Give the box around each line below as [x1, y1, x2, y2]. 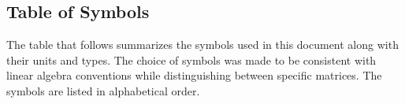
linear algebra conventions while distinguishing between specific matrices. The [6, 67, 382, 84]
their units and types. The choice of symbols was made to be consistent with [6, 51, 377, 68]
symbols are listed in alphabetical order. [6, 82, 200, 98]
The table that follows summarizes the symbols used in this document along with [6, 36, 399, 53]
